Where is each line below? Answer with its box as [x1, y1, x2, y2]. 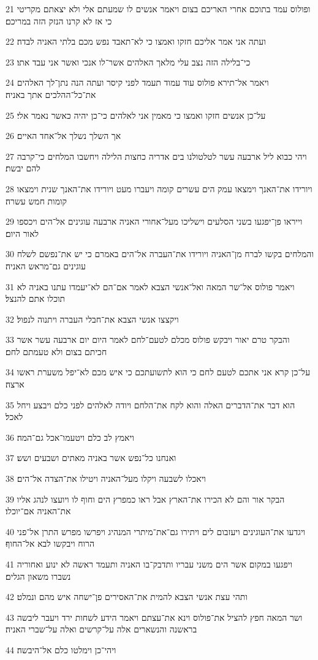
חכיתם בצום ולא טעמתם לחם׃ [6, 345, 107, 358]
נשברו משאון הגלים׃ [6, 569, 71, 582]
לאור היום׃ [6, 227, 39, 239]
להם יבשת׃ [6, 162, 40, 174]
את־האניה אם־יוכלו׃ [6, 504, 71, 517]
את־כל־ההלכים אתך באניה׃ [6, 88, 96, 100]
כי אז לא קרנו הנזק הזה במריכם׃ [6, 14, 112, 27]
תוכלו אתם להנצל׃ [6, 292, 66, 305]
